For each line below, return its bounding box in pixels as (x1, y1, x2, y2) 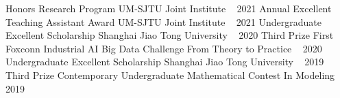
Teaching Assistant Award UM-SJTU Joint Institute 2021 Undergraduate (5, 14, 321, 29)
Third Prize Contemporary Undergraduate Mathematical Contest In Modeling (5, 67, 335, 82)
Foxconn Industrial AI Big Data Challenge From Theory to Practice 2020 (5, 41, 322, 55)
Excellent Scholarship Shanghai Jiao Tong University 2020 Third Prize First (5, 28, 334, 42)
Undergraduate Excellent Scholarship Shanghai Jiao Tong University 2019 (5, 54, 324, 69)
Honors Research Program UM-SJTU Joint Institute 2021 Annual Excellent (5, 1, 332, 15)
